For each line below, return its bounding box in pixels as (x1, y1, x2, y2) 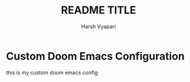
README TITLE (60, 4, 137, 17)
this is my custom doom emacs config (6, 69, 98, 76)
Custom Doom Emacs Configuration (6, 49, 185, 63)
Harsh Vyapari (81, 23, 116, 30)
